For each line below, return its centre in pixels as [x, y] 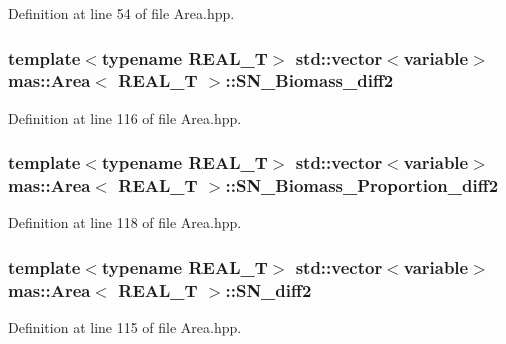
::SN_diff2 [268, 289]
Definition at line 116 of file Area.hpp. [125, 117]
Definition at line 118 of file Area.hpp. [125, 222]
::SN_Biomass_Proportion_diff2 [362, 185]
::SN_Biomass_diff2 [309, 80]
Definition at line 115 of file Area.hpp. [125, 327]
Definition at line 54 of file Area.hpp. [121, 13]
